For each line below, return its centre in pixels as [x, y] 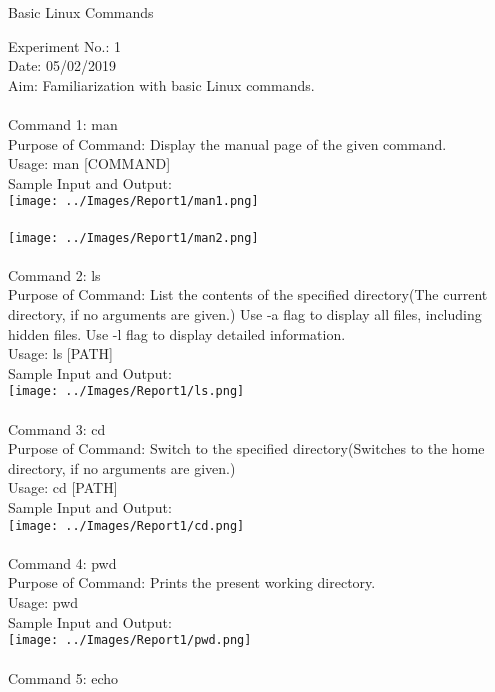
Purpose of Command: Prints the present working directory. [192, 582]
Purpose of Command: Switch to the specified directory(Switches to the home [246, 448]
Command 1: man [63, 123]
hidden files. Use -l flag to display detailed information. [177, 333]
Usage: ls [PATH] [60, 353]
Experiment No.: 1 [65, 45]
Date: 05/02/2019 [62, 65]
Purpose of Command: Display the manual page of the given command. [227, 143]
